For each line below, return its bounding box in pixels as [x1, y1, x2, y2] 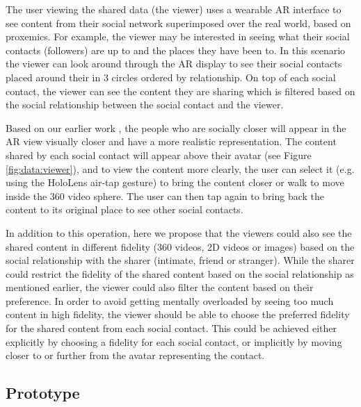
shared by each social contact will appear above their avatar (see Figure [6, 147, 312, 162]
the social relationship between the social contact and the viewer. [6, 97, 284, 112]
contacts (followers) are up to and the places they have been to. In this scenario [6, 42, 346, 57]
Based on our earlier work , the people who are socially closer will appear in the [6, 120, 346, 135]
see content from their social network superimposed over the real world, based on [6, 15, 351, 30]
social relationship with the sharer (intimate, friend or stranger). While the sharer [6, 253, 355, 267]
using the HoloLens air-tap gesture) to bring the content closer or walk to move [6, 175, 344, 190]
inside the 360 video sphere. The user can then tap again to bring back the [6, 188, 325, 203]
